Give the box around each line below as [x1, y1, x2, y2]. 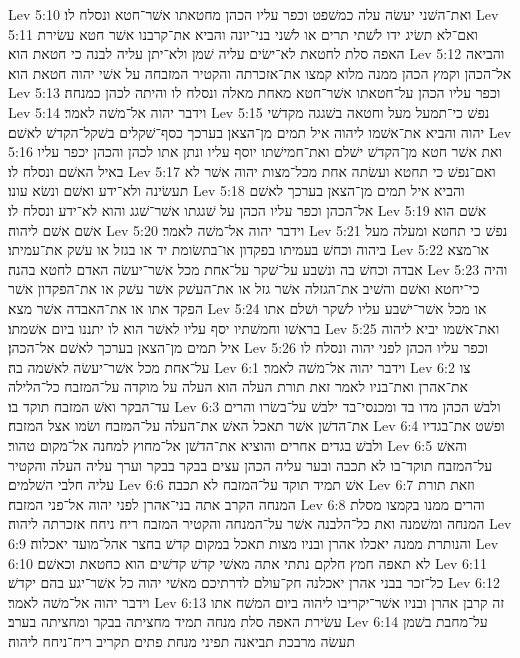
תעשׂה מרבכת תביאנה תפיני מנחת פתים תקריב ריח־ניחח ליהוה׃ [8, 631, 355, 651]
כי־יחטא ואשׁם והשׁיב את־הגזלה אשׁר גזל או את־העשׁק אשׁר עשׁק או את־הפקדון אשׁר [8, 278, 480, 299]
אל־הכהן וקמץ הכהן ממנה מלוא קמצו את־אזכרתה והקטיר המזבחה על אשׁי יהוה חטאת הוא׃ [8, 62, 512, 83]
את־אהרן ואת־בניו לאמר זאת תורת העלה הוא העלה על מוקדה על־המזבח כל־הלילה [8, 376, 468, 397]
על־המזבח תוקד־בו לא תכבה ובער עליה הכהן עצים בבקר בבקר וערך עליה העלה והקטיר [8, 454, 493, 475]
